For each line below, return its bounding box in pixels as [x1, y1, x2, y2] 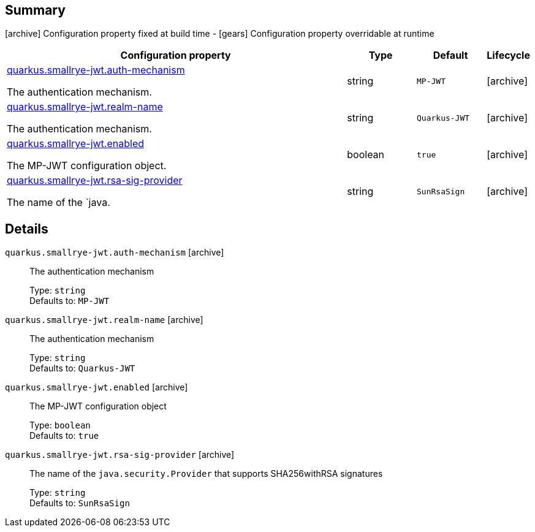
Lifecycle [487, 49, 530, 62]
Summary [5, 2, 66, 18]
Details [5, 221, 48, 237]
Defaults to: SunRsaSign [29, 498, 130, 509]
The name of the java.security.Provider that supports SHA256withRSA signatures [29, 468, 383, 479]
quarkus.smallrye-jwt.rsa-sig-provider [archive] [5, 449, 235, 460]
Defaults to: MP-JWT [29, 295, 110, 306]
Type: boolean [29, 420, 91, 431]
